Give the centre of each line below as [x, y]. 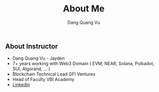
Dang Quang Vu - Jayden [38, 58]
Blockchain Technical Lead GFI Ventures [54, 74]
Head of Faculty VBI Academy [43, 80]
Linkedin [21, 85]
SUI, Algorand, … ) [31, 69]
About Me [84, 9]
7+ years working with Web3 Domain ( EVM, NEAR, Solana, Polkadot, [83, 64]
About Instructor [32, 46]
